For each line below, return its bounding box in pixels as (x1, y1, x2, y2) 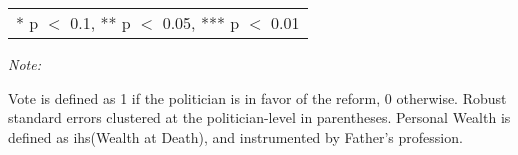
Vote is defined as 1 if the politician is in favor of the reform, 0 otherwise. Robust (8, 87, 507, 108)
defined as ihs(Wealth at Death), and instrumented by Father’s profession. (8, 126, 463, 147)
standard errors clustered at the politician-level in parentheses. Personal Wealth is (8, 107, 511, 128)
